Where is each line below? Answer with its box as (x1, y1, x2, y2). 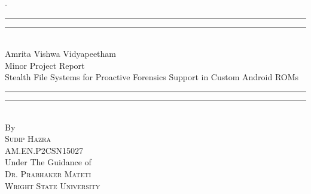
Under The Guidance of (5, 156, 92, 168)
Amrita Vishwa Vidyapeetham (5, 47, 117, 60)
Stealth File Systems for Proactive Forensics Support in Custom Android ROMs (5, 71, 299, 83)
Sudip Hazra (5, 132, 51, 145)
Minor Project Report (5, 59, 85, 71)
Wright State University (5, 179, 100, 192)
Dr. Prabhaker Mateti (5, 167, 92, 180)
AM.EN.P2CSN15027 (5, 144, 84, 156)
